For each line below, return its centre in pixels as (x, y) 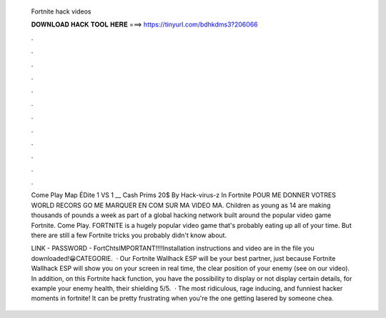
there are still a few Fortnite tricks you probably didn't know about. (129, 235)
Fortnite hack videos (61, 11)
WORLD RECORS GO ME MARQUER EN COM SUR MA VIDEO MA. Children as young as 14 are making (181, 205)
